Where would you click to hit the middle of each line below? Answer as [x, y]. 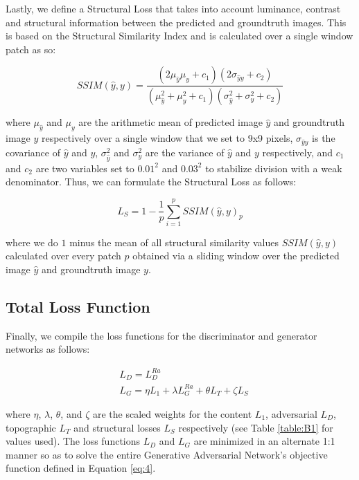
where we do [32, 242]
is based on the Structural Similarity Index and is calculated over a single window [179, 36]
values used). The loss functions [73, 441]
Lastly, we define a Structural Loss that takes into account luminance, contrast [173, 8]
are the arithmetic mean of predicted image [170, 122]
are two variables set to [85, 168]
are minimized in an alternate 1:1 [264, 441]
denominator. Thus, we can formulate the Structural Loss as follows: [151, 182]
